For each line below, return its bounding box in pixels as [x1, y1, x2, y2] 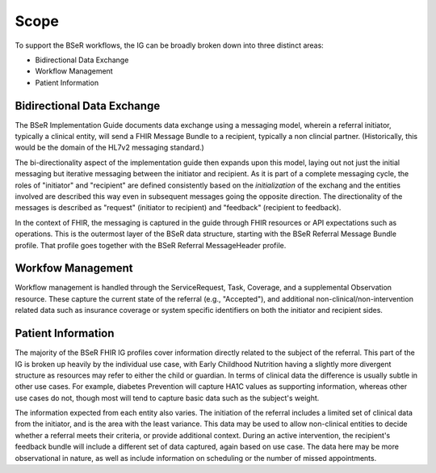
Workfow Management [15, 261, 133, 275]
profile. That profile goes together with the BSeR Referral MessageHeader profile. [15, 240, 287, 250]
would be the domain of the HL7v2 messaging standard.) [15, 142, 205, 153]
